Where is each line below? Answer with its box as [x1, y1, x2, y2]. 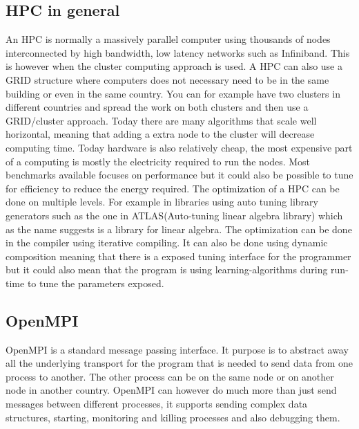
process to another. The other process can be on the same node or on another [6, 369, 334, 383]
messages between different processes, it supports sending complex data [6, 396, 308, 411]
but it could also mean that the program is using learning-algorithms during [6, 262, 328, 277]
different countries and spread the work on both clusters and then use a [6, 100, 309, 114]
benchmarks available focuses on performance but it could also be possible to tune [6, 167, 353, 182]
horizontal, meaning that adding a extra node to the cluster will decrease [6, 127, 315, 141]
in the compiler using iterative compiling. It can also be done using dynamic [6, 235, 328, 250]
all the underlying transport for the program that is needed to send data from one [6, 356, 353, 370]
